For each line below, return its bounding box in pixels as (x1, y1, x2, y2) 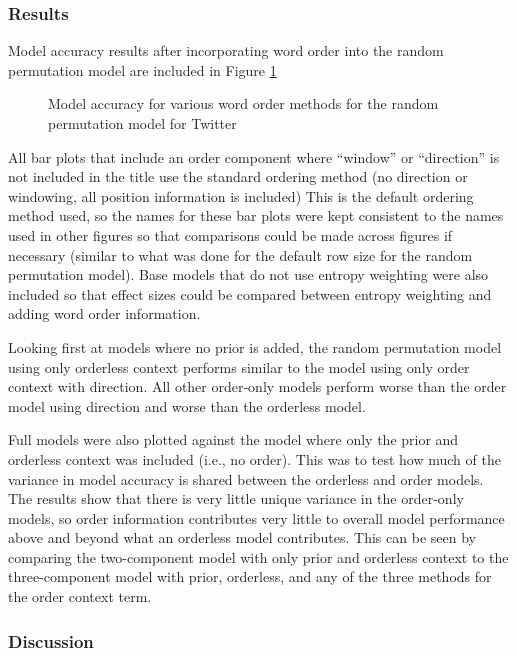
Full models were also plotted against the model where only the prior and (8, 429, 459, 450)
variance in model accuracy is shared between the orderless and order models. (8, 468, 484, 489)
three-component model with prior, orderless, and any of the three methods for (8, 566, 492, 587)
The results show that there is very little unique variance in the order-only (8, 488, 464, 509)
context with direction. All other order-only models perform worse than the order (8, 376, 507, 397)
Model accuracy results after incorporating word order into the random (8, 40, 444, 61)
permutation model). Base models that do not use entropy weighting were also (8, 264, 489, 285)
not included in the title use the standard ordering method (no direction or (8, 166, 468, 187)
